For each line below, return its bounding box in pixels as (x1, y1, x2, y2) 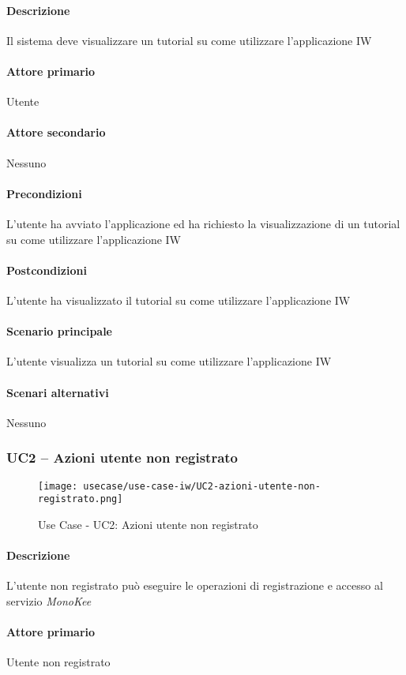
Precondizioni (6, 185, 82, 201)
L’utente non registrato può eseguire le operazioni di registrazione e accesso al (6, 577, 383, 594)
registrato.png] (38, 493, 123, 505)
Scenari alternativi (6, 384, 109, 400)
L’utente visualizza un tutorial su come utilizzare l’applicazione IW (6, 353, 332, 369)
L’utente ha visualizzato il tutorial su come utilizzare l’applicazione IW (6, 291, 351, 308)
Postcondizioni (6, 261, 87, 278)
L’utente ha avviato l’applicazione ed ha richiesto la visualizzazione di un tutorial (6, 215, 400, 231)
